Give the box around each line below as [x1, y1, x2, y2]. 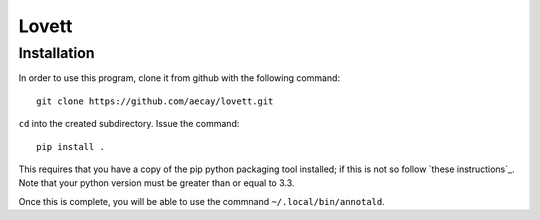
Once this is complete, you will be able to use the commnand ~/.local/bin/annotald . [18, 195, 385, 207]
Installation [18, 44, 95, 62]
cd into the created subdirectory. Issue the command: [18, 118, 240, 130]
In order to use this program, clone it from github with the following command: [18, 72, 340, 84]
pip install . [36, 141, 105, 152]
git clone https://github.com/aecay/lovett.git [36, 95, 274, 107]
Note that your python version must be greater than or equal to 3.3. [18, 177, 295, 189]
